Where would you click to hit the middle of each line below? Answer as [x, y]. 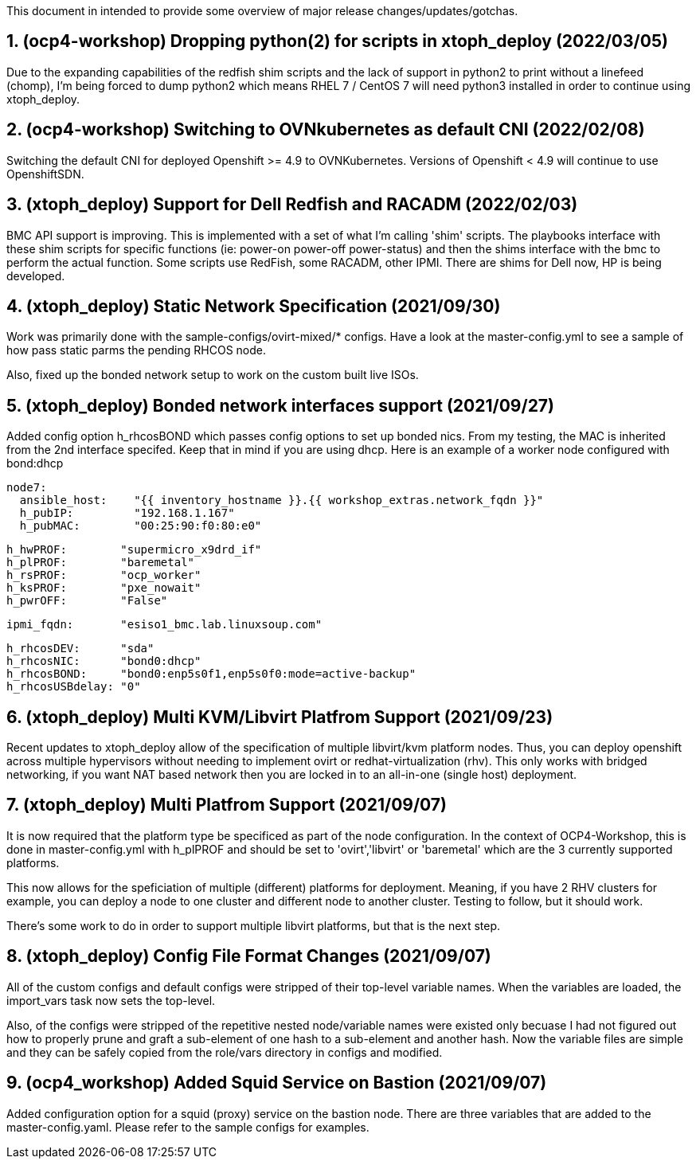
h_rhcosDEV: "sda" [80, 649]
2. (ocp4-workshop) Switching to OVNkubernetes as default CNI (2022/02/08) [326, 130]
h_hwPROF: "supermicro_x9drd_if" [134, 550]
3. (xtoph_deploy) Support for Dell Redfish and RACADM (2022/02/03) [292, 205]
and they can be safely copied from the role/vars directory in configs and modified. [225, 1052]
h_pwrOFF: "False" [87, 601]
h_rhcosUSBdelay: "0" [74, 687]
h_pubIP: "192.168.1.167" [127, 513]
